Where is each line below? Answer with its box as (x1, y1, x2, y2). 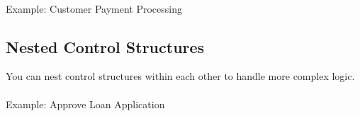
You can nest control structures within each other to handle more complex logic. (6, 69, 355, 83)
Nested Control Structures (6, 35, 205, 57)
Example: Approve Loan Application (6, 96, 165, 111)
